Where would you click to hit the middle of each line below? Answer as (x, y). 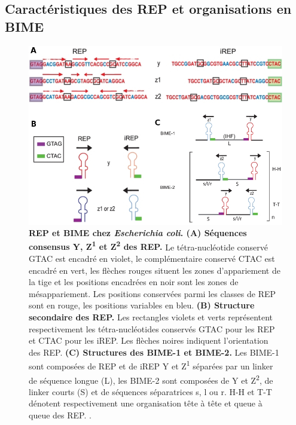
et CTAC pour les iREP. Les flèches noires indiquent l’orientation (149, 340)
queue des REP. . (60, 415)
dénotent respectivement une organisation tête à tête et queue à (146, 403)
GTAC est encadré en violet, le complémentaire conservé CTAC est (152, 258)
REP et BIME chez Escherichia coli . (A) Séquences (138, 233)
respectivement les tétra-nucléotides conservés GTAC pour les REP (152, 328)
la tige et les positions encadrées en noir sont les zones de (134, 282)
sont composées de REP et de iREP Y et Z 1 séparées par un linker (151, 365)
